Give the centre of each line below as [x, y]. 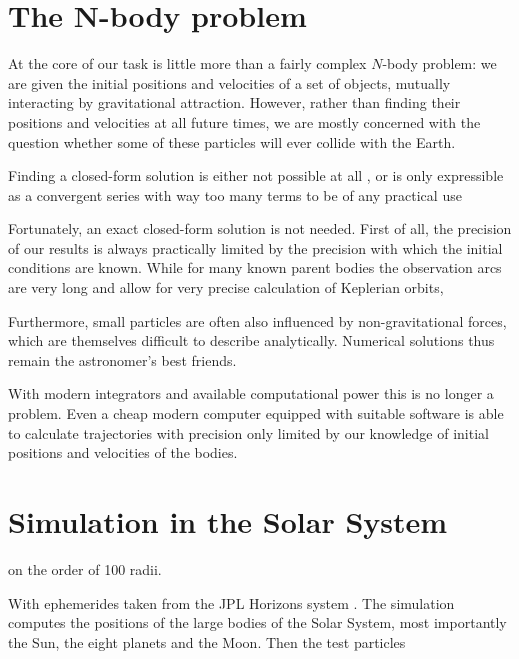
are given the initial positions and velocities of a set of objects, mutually [229, 82]
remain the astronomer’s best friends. [122, 359]
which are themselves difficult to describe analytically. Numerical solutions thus [251, 340]
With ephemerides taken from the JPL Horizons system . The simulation [231, 602]
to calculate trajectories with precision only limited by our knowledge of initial [248, 432]
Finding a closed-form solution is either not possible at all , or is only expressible [256, 175]
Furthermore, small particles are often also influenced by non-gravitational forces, [257, 320]
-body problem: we [439, 63]
